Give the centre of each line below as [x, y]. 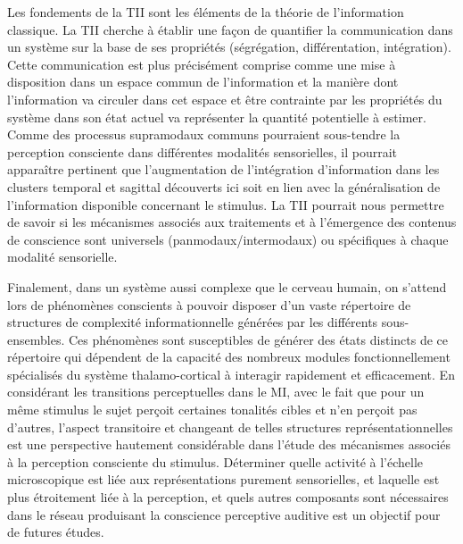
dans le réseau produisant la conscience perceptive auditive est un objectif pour [224, 514]
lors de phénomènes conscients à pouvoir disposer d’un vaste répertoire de [209, 304]
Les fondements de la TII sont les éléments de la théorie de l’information [206, 12]
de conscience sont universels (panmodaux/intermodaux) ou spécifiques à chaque [228, 239]
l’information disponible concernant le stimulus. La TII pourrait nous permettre [226, 204]
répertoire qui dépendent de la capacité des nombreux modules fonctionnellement [229, 357]
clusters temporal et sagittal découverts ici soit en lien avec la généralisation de [224, 186]
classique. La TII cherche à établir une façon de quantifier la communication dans [230, 29]
